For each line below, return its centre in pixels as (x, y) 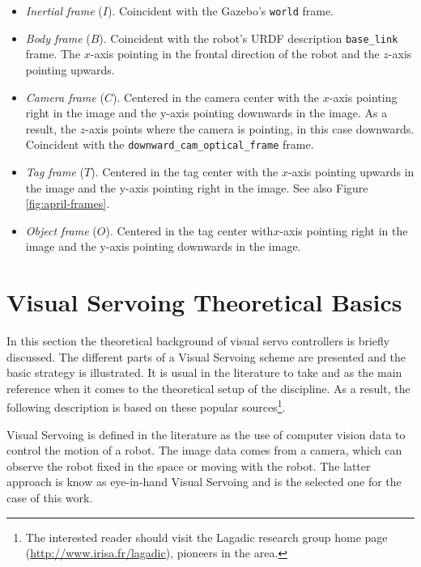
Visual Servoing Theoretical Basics (204, 302)
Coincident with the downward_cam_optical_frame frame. (170, 144)
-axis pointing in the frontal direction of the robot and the (235, 54)
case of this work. (50, 498)
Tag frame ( (55, 171)
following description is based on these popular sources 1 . (146, 406)
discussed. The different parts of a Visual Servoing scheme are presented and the (206, 356)
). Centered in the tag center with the (185, 171)
